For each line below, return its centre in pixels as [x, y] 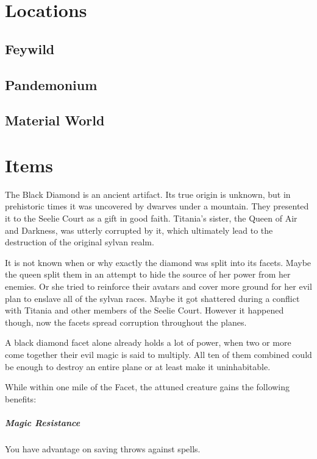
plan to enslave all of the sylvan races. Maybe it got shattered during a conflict [152, 298]
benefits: [21, 398]
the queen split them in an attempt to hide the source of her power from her [148, 274]
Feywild [30, 48]
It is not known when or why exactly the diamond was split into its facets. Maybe [158, 262]
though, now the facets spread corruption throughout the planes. [126, 322]
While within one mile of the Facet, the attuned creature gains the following [148, 387]
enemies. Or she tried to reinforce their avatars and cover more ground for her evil [158, 286]
